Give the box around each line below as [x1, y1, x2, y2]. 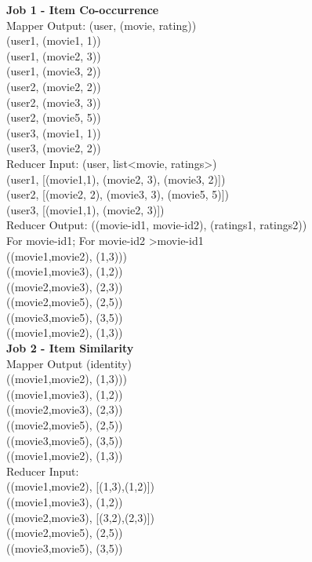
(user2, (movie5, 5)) [6, 109, 101, 126]
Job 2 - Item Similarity [6, 340, 134, 356]
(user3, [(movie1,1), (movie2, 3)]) [6, 201, 165, 217]
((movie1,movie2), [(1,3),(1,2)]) [6, 478, 155, 494]
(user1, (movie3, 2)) [6, 63, 101, 79]
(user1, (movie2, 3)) [6, 47, 101, 64]
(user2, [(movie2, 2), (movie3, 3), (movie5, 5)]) [6, 186, 229, 203]
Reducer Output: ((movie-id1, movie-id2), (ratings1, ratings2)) [6, 217, 307, 233]
